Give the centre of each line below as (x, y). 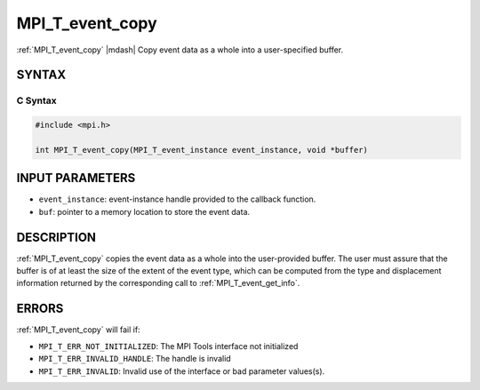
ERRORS (40, 309)
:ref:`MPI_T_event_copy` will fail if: (79, 330)
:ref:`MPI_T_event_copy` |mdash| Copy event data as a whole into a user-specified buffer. (180, 50)
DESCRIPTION (56, 237)
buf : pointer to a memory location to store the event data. (144, 211)
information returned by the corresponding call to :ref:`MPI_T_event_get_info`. (158, 283)
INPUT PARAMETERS (76, 178)
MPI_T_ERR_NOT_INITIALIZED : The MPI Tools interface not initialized (168, 346)
